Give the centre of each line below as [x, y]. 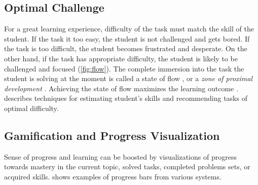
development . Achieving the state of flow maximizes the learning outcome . [121, 88]
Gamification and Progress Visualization [112, 135]
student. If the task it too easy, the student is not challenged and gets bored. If [127, 38]
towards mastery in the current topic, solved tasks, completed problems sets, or [127, 166]
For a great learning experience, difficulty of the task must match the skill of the [129, 29]
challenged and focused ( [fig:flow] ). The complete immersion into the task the [124, 68]
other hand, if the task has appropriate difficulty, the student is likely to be [121, 58]
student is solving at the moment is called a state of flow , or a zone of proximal [128, 78]
